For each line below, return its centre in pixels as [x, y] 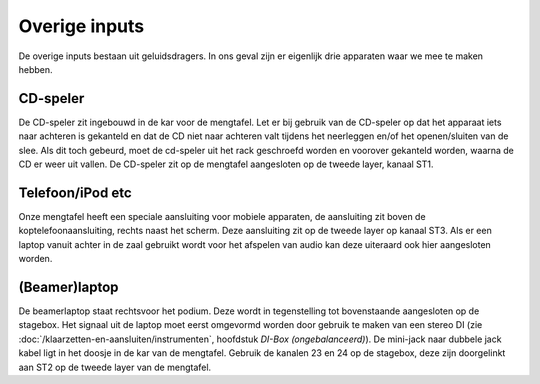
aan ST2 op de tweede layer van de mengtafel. [115, 367]
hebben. [36, 69]
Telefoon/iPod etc [75, 192]
